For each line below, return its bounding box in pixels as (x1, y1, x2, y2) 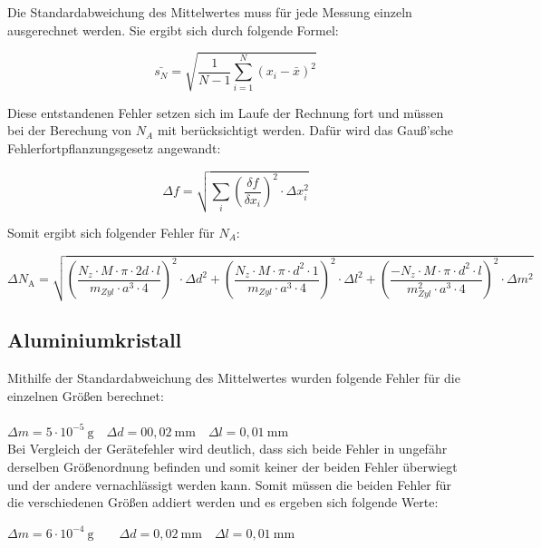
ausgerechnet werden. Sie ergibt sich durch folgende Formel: (7, 20, 339, 39)
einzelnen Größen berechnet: (7, 386, 164, 405)
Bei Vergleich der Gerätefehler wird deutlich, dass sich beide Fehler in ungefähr (7, 439, 448, 458)
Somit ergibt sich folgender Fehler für (7, 223, 215, 242)
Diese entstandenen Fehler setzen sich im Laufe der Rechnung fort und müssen (7, 103, 444, 122)
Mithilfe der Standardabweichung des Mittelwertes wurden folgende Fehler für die (7, 367, 460, 387)
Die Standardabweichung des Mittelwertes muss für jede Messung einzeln (7, 3, 412, 21)
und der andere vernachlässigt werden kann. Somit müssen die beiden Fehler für (7, 475, 451, 494)
